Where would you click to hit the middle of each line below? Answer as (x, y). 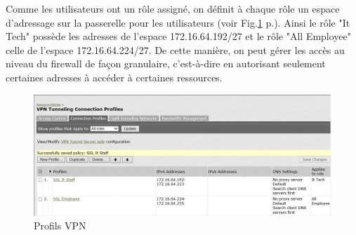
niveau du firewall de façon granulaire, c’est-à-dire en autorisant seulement (166, 63)
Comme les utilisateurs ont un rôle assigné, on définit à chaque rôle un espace (173, 8)
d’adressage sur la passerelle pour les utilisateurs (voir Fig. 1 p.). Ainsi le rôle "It (178, 22)
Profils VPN (60, 226)
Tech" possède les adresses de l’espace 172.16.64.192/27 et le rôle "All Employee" (179, 36)
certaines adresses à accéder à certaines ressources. (114, 77)
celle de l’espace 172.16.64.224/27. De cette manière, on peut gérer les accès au (175, 49)
